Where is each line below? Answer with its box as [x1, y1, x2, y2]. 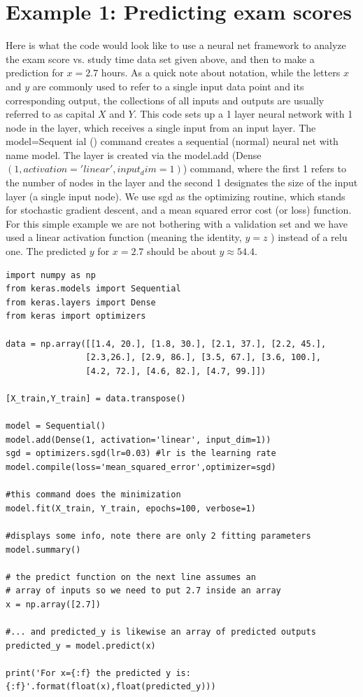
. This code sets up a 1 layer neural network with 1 [134, 106, 353, 121]
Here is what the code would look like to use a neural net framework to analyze [6, 38, 346, 53]
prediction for [6, 65, 64, 80]
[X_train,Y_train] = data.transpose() [6, 393, 186, 403]
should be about [147, 244, 216, 258]
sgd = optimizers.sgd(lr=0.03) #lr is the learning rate [6, 448, 276, 459]
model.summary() [6, 544, 81, 555]
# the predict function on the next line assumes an [6, 572, 256, 582]
